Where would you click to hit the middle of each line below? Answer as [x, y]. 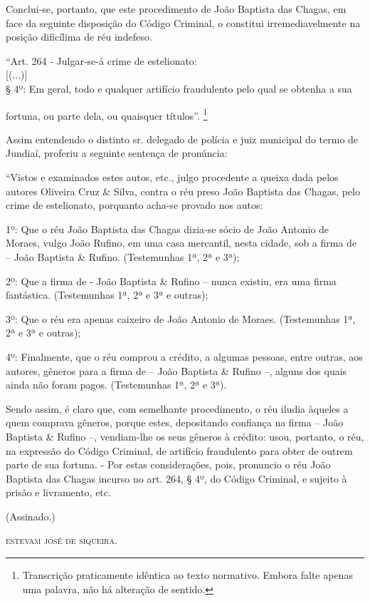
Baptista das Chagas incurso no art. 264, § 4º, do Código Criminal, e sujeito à [176, 478]
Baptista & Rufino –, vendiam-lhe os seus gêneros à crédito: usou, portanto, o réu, [185, 436]
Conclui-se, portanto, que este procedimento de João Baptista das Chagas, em [176, 9]
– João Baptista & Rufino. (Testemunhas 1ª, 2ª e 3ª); [123, 256]
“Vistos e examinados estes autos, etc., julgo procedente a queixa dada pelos [172, 177]
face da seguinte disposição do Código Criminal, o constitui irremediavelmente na [183, 22]
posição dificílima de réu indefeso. [79, 37]
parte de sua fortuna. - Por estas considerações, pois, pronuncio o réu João [168, 464]
